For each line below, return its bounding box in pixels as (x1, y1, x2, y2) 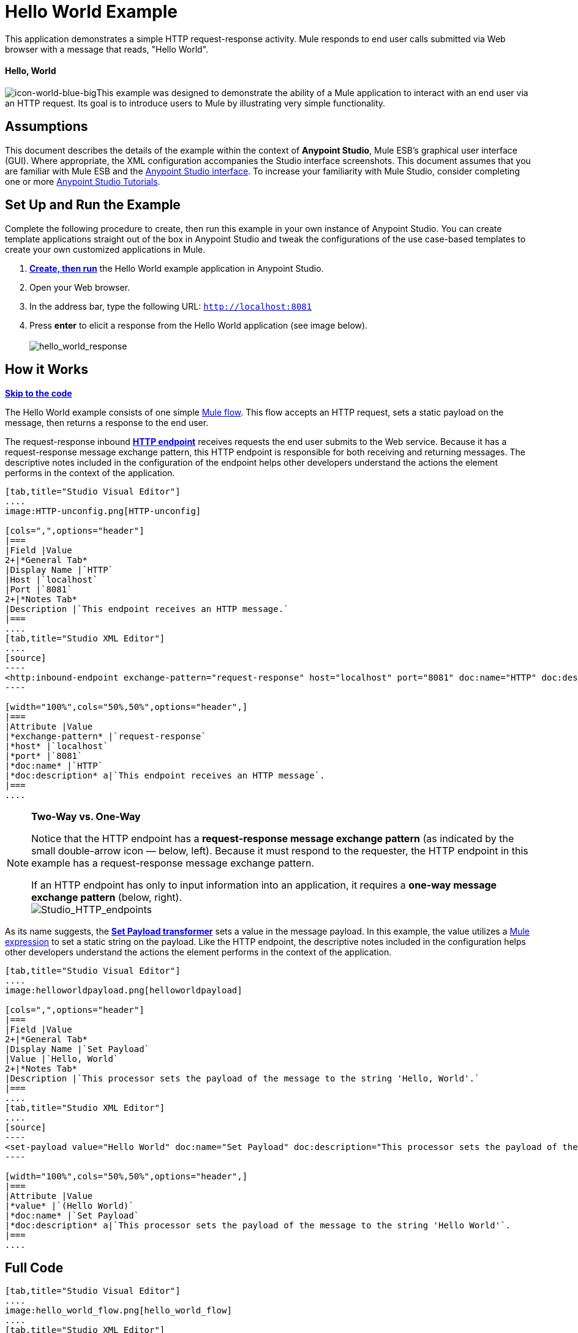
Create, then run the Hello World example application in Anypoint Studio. (29, 263, 324, 274)
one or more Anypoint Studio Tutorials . (5, 176, 160, 187)
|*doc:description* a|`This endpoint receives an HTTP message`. (5, 770, 325, 780)
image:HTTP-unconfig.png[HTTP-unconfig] (5, 506, 201, 516)
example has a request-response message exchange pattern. (31, 856, 314, 869)
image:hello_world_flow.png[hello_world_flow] (5, 1305, 232, 1316)
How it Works (5, 362, 88, 378)
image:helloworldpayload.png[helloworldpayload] (5, 985, 242, 995)
